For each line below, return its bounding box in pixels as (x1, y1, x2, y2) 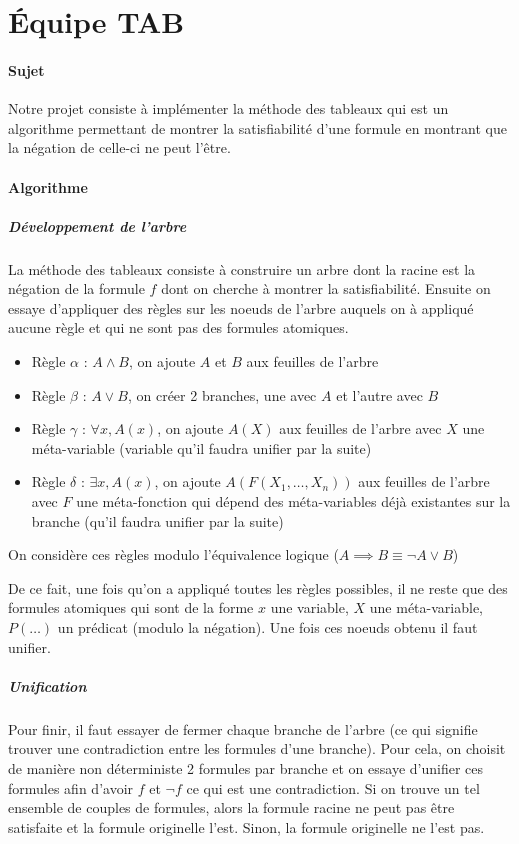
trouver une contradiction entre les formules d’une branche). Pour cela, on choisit (8, 738, 506, 759)
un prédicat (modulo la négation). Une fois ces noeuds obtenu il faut (57, 617, 478, 638)
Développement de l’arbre (8, 215, 187, 236)
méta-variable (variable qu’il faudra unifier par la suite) (31, 437, 372, 458)
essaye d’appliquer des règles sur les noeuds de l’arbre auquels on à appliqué (8, 297, 474, 318)
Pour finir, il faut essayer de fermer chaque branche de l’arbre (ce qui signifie (8, 718, 478, 739)
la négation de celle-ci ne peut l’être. (8, 137, 231, 158)
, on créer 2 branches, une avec (127, 384, 317, 405)
